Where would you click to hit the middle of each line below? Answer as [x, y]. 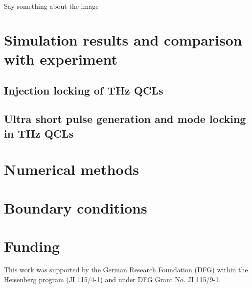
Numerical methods [72, 169]
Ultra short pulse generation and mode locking [125, 119]
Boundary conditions [76, 207]
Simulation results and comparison [123, 39]
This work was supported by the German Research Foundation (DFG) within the [126, 269]
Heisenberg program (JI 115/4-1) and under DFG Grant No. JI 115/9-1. [113, 279]
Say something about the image [51, 6]
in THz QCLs [39, 133]
